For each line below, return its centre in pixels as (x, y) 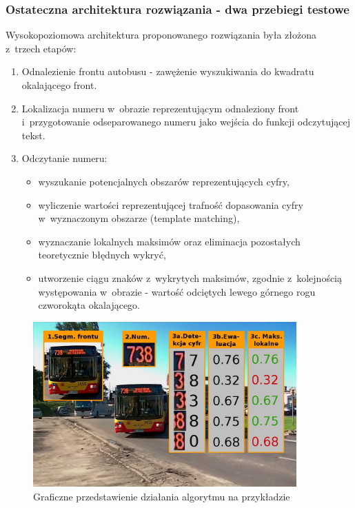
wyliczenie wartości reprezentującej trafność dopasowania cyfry (171, 204)
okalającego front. (59, 85)
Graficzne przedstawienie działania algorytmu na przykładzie (162, 496)
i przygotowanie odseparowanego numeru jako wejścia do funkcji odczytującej (186, 122)
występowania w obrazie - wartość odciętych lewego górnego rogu (177, 291)
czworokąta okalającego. (89, 305)
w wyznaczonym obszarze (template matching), (139, 218)
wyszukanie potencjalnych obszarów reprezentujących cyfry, (164, 181)
